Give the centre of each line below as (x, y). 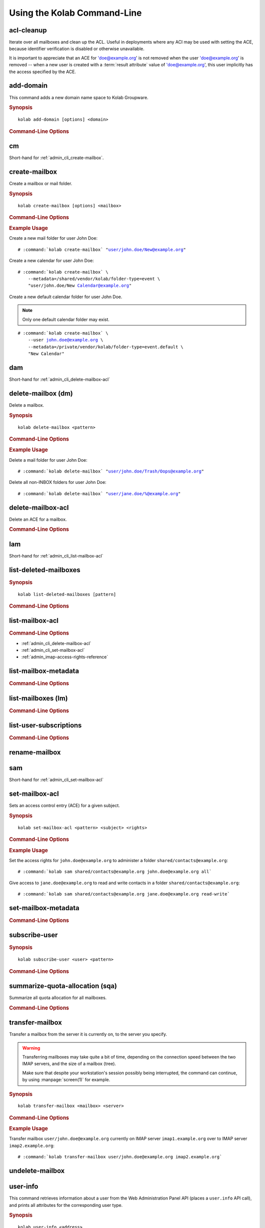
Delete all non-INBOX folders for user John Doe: (58, 482)
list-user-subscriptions (45, 725)
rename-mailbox (35, 752)
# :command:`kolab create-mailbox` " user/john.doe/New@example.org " (102, 250)
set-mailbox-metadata (44, 908)
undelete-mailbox (37, 1171)
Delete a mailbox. (26, 405)
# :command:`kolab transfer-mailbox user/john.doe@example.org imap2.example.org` (120, 1157)
